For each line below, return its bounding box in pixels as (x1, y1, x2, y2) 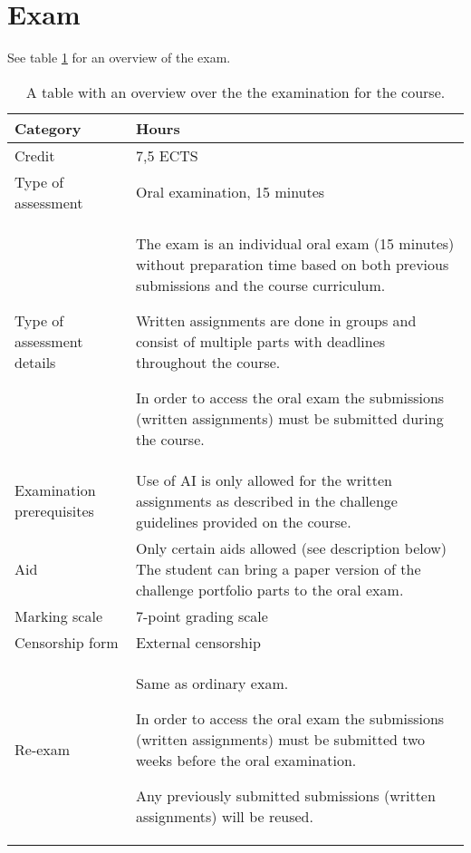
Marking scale (14, 605, 103, 626)
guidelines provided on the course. (136, 510, 351, 532)
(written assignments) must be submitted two (136, 728, 426, 750)
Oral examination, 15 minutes (136, 181, 325, 203)
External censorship (136, 631, 261, 653)
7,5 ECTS (136, 144, 198, 166)
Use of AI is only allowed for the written (136, 469, 392, 490)
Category (14, 117, 82, 139)
